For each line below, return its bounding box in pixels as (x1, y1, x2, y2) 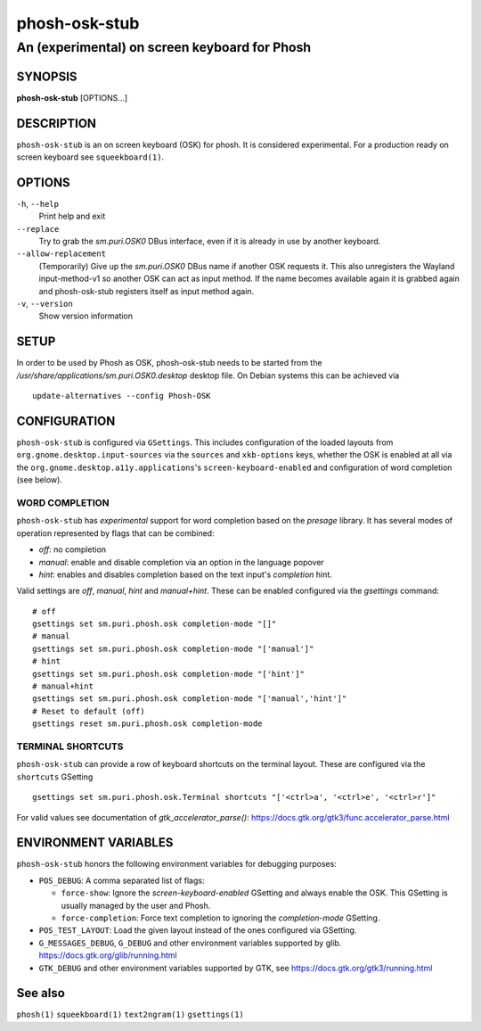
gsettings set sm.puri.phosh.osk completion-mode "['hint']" (32, 669, 305, 679)
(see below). (16, 474, 62, 485)
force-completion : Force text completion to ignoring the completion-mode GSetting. (61, 912, 380, 923)
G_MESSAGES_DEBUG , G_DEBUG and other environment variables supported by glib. (38, 937, 342, 948)
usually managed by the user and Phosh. (61, 900, 211, 911)
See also (16, 986, 66, 1001)
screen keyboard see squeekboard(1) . (16, 152, 165, 162)
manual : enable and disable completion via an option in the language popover (38, 557, 324, 567)
